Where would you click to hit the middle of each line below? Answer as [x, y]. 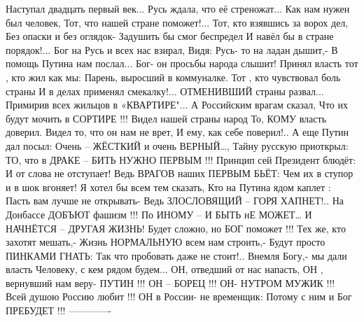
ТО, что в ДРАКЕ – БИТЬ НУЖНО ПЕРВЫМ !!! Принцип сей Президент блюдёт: [181, 159]
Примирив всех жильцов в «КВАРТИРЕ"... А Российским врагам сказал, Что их [177, 105]
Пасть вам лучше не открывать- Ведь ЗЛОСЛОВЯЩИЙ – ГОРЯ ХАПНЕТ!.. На [175, 201]
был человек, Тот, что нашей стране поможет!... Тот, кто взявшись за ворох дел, [177, 22]
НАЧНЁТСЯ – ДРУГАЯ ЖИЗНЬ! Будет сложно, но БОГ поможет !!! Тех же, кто [176, 228]
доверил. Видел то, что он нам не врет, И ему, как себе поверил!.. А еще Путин [177, 132]
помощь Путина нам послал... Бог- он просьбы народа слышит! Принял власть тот [182, 63]
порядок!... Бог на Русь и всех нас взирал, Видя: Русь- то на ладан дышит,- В [172, 49]
